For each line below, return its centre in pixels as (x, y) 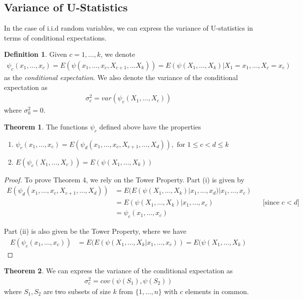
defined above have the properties (150, 126)
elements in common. (217, 291)
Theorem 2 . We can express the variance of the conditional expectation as (118, 271)
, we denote (118, 54)
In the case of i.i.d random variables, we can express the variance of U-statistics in (129, 28)
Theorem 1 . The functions (46, 126)
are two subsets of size (77, 291)
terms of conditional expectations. (55, 37)
